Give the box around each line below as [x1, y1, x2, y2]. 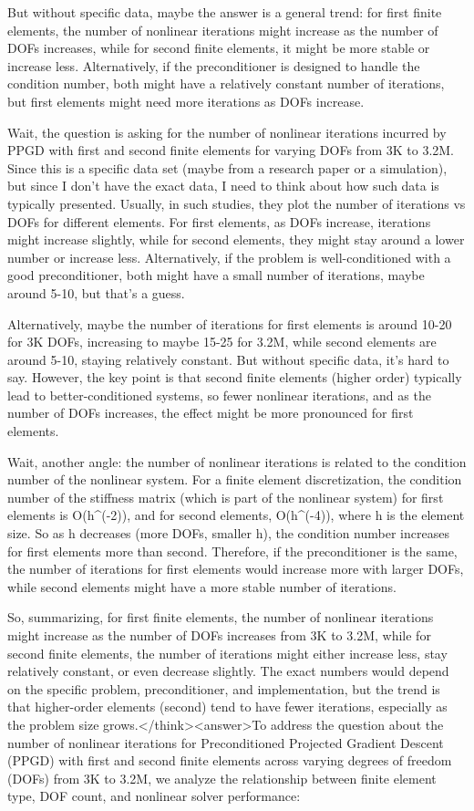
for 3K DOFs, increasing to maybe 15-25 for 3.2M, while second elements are [7, 332, 437, 351]
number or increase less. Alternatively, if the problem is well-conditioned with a [7, 247, 451, 266]
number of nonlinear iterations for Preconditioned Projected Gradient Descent [7, 733, 444, 752]
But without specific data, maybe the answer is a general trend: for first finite [7, 3, 442, 21]
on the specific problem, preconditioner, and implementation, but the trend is [7, 679, 440, 698]
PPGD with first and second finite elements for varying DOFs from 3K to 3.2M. [7, 140, 454, 160]
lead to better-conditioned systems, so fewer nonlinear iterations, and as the [7, 385, 431, 404]
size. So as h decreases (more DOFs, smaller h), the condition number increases [7, 524, 449, 543]
